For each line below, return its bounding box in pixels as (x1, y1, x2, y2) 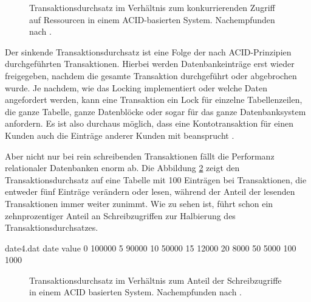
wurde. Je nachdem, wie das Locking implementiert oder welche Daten (5, 81, 268, 94)
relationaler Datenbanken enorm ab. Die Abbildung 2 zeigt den (5, 161, 240, 174)
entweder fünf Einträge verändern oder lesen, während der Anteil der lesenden (5, 185, 295, 198)
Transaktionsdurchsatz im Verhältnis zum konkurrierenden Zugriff (29, 1, 275, 13)
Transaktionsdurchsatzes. (5, 221, 98, 234)
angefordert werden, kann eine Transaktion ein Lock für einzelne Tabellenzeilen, (5, 93, 302, 106)
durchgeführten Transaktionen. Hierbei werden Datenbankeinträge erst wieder (5, 57, 295, 70)
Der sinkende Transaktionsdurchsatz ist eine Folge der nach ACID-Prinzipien (5, 45, 292, 58)
